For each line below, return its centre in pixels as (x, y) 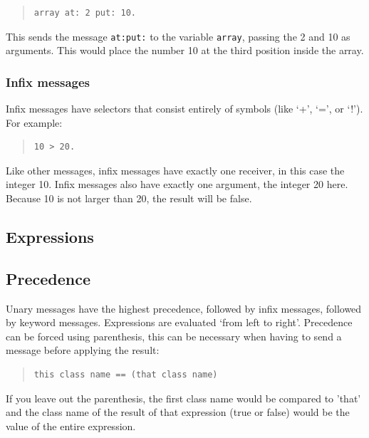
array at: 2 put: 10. (85, 13)
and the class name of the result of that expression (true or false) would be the (178, 412)
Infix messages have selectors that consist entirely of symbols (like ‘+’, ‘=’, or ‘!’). (184, 109)
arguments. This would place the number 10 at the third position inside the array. (185, 50)
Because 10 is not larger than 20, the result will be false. (129, 198)
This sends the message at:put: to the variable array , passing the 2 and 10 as (178, 36)
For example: (34, 122)
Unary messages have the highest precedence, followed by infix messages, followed (184, 308)
